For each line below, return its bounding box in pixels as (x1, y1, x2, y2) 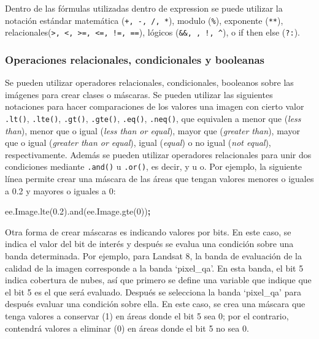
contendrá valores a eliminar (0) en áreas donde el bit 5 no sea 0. (5, 321, 249, 334)
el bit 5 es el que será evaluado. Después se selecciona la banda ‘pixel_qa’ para (5, 285, 301, 298)
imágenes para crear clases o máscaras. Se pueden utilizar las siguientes (5, 88, 273, 101)
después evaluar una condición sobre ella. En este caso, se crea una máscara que (5, 297, 306, 310)
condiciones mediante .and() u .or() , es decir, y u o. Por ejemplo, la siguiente (5, 160, 302, 173)
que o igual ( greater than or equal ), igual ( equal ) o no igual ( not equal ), (5, 136, 271, 149)
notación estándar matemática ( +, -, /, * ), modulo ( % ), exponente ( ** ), (5, 13, 283, 26)
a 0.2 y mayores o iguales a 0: (5, 184, 116, 197)
